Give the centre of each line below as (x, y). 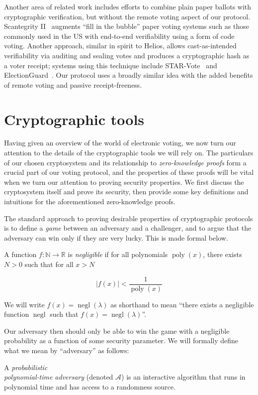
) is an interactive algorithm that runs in (183, 377)
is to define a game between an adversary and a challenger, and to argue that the (128, 228)
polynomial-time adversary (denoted (59, 377)
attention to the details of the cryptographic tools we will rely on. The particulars (129, 153)
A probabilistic (26, 367)
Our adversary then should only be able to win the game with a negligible (117, 330)
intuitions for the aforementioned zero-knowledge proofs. (90, 201)
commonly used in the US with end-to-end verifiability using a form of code (119, 36)
